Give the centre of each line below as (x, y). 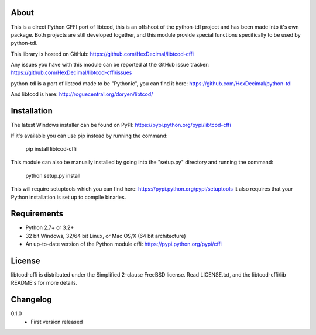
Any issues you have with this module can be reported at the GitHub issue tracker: (110, 65)
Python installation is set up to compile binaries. (68, 197)
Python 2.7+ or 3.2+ (50, 227)
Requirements (37, 214)
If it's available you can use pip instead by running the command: (89, 136)
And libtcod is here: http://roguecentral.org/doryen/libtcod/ (82, 94)
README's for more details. (44, 283)
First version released (57, 322)
